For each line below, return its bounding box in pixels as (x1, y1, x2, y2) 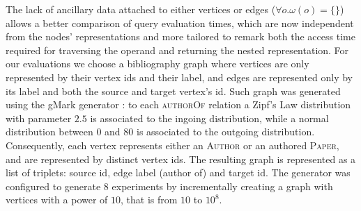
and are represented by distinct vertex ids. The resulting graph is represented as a (6, 151, 356, 166)
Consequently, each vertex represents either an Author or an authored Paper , (6, 137, 339, 152)
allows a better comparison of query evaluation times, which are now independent (6, 15, 354, 30)
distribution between (6, 124, 93, 139)
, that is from (121, 192, 178, 207)
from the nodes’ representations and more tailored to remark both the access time (6, 29, 355, 44)
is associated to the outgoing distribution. (136, 124, 315, 139)
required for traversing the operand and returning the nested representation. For (6, 42, 349, 57)
